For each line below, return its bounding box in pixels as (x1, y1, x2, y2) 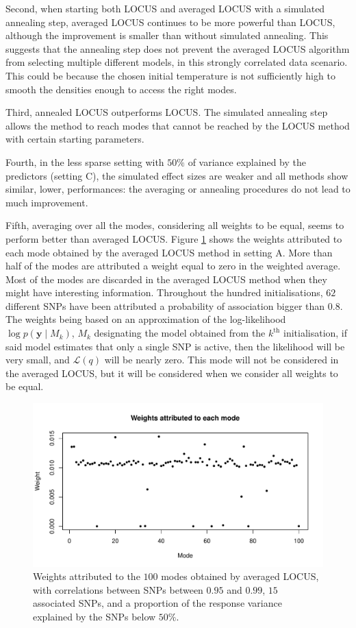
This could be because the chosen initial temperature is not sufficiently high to (5, 68, 335, 82)
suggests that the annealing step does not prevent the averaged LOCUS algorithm (5, 41, 350, 56)
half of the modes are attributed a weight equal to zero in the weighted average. (5, 258, 341, 273)
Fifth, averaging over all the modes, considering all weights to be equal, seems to (5, 218, 344, 232)
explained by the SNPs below (33, 609, 156, 623)
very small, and (5, 352, 70, 367)
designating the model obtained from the (94, 326, 266, 340)
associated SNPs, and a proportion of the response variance (33, 596, 282, 610)
